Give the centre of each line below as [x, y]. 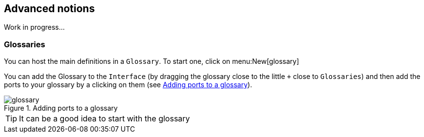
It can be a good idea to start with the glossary [105, 119]
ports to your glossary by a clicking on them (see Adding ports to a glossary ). [128, 85]
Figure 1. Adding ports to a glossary [61, 108]
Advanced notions [49, 9]
